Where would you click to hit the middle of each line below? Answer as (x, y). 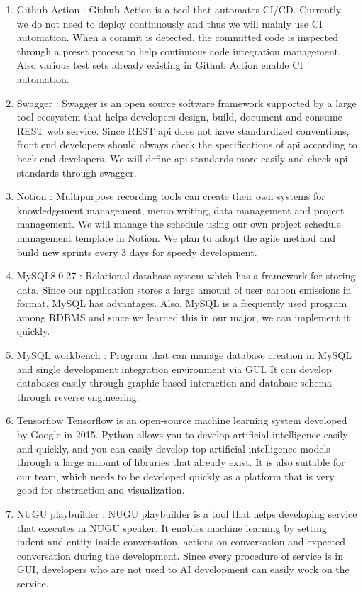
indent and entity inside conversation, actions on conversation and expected (181, 542)
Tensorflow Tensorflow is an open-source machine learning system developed (182, 420)
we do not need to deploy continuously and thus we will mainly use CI (169, 23)
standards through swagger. (77, 172)
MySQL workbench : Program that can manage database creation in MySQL (184, 355)
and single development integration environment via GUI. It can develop (174, 368)
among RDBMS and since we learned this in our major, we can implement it (183, 317)
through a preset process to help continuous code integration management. (179, 51)
